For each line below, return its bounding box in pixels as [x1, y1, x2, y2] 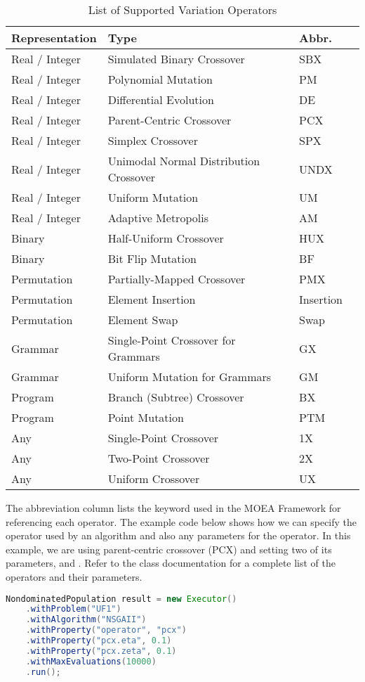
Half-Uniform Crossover [107, 230, 224, 246]
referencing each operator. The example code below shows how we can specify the [6, 514, 357, 529]
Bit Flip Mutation [107, 250, 197, 266]
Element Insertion [107, 291, 196, 307]
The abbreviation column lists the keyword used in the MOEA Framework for [6, 501, 341, 515]
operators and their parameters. [6, 569, 142, 584]
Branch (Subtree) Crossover [107, 389, 244, 405]
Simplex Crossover [107, 132, 198, 148]
